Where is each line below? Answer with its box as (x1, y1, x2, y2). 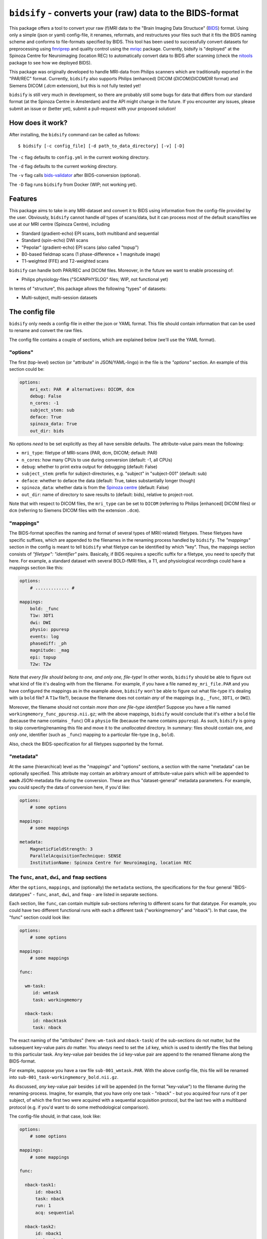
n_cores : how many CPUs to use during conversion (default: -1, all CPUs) (21, 456, 173, 463)
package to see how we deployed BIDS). (9, 59, 92, 65)
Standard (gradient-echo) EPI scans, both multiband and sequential (21, 230, 159, 236)
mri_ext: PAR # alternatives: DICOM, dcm (30, 387, 134, 392)
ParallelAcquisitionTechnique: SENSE (30, 853, 122, 859)
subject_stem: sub (30, 407, 75, 413)
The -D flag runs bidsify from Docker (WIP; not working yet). (9, 181, 137, 187)
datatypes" (9, 891, 32, 897)
